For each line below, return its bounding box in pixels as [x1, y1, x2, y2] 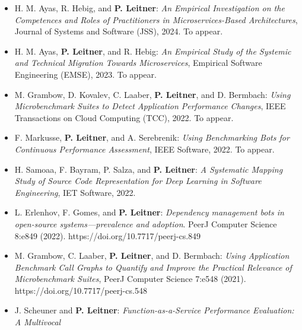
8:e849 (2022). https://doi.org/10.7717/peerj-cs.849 [14, 229, 201, 242]
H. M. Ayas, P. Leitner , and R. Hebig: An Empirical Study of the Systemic [14, 45, 291, 57]
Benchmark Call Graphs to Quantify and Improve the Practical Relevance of [14, 261, 292, 273]
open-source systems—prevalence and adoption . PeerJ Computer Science [14, 217, 277, 230]
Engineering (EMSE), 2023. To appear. [14, 68, 157, 80]
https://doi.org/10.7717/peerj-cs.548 [14, 284, 147, 296]
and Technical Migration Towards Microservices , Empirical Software [14, 56, 262, 69]
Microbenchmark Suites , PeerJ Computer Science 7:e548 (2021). [14, 272, 246, 285]
